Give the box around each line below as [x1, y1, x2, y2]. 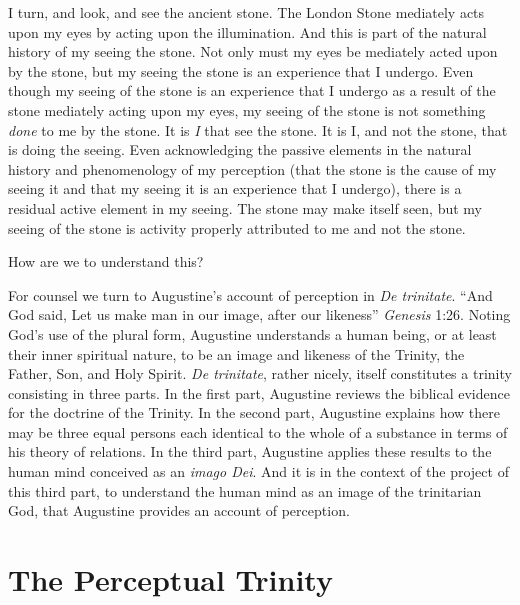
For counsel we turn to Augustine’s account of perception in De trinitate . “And [8, 284, 493, 305]
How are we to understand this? [8, 251, 204, 272]
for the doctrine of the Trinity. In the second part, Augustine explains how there [8, 402, 501, 423]
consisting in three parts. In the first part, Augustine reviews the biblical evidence [8, 382, 510, 403]
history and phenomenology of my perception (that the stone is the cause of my [8, 158, 497, 179]
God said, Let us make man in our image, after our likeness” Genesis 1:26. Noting [8, 304, 511, 325]
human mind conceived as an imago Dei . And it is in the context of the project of [8, 461, 509, 482]
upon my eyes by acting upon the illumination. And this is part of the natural [8, 21, 487, 42]
